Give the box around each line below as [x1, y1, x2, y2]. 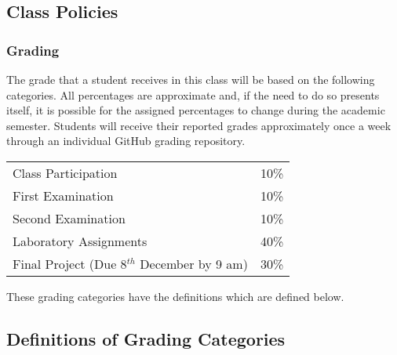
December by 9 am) [140, 254, 248, 273]
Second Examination [13, 208, 126, 227]
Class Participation [13, 163, 118, 182]
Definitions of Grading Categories [6, 326, 286, 350]
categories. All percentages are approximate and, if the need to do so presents [6, 86, 380, 103]
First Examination [13, 186, 114, 205]
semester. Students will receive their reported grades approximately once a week [6, 117, 392, 133]
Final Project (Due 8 [13, 254, 127, 273]
